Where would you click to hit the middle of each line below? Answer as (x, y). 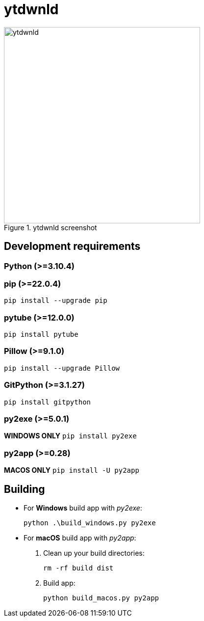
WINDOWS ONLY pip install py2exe (70, 436)
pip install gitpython (48, 402)
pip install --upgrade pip (56, 301)
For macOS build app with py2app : (80, 538)
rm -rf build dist (78, 568)
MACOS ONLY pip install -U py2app (72, 470)
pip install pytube (41, 335)
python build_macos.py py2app (101, 598)
